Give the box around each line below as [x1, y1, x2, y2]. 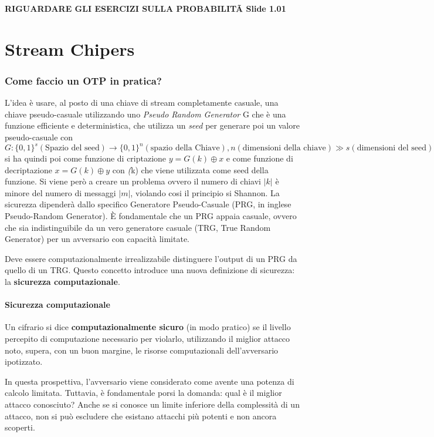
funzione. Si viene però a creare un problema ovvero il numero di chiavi [5, 175, 261, 187]
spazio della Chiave [150, 144, 220, 153]
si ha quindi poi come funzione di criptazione [5, 152, 167, 164]
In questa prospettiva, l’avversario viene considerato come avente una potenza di [5, 375, 294, 387]
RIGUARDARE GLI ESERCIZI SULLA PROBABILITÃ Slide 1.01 [5, 2, 286, 14]
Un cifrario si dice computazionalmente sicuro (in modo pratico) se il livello [5, 321, 291, 333]
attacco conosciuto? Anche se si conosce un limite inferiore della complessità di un [5, 398, 300, 410]
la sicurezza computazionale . [5, 275, 120, 287]
